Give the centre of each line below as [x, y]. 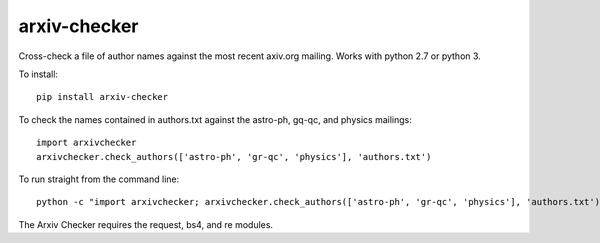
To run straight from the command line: [99, 179]
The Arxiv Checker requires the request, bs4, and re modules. [146, 224]
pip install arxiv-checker [102, 97]
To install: [38, 74]
